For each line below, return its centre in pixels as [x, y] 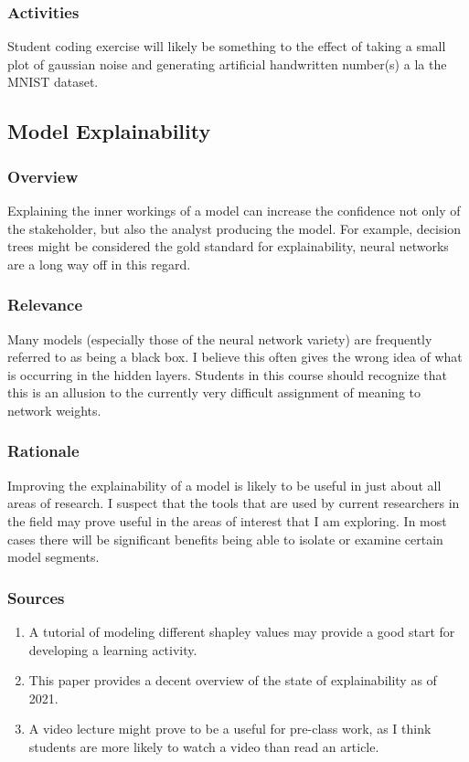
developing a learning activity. [113, 649]
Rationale [43, 451]
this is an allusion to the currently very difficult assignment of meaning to [214, 392]
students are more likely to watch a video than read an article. [204, 746]
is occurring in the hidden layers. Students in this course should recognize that [227, 374]
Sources [36, 597]
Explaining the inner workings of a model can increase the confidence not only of [234, 210]
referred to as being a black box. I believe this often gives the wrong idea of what [235, 357]
